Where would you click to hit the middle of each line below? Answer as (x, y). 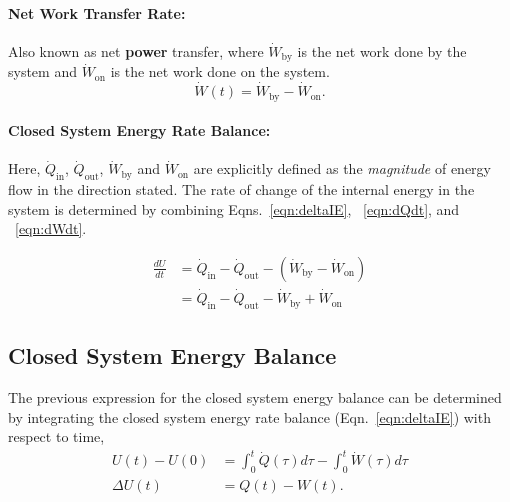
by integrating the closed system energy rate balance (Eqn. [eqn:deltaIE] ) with (249, 416)
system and (42, 71)
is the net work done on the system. (220, 71)
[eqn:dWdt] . (51, 228)
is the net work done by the (382, 50)
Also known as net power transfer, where (136, 50)
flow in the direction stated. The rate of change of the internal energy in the (241, 189)
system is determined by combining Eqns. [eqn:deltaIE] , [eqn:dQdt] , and (234, 208)
